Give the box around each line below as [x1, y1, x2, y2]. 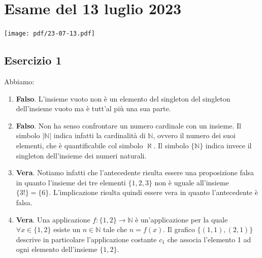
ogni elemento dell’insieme [16, 244, 97, 254]
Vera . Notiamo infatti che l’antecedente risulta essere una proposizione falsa [16, 167, 254, 178]
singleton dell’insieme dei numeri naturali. [16, 150, 147, 160]
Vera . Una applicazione [16, 214, 90, 224]
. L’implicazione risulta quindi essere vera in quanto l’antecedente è [49, 187, 258, 198]
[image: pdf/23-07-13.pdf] [4, 30, 95, 38]
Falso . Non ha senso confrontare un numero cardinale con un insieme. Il [16, 120, 241, 131]
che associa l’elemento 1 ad [167, 234, 251, 244]
